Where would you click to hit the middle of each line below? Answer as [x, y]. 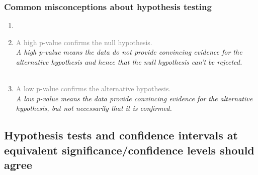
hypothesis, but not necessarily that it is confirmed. [94, 108]
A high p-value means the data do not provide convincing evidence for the [129, 52]
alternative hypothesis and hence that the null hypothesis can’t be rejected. [129, 62]
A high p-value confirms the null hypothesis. [84, 42]
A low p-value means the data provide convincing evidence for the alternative [134, 98]
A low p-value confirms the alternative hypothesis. [93, 89]
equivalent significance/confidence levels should [129, 150]
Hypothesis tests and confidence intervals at [121, 135]
